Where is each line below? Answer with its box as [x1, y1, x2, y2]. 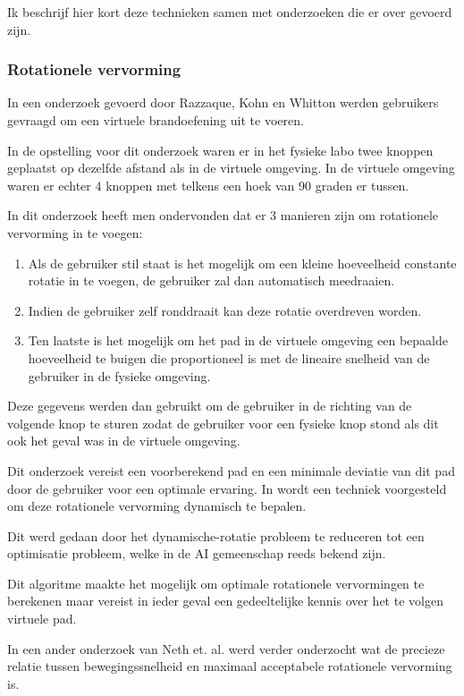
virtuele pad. [7, 609, 77, 628]
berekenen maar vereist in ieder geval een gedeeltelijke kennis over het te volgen [7, 591, 443, 610]
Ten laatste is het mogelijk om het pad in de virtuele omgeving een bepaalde [28, 331, 448, 350]
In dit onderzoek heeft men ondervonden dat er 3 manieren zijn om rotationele [7, 206, 439, 225]
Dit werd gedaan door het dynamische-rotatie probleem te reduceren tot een [7, 526, 425, 545]
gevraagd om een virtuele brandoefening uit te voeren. [7, 111, 304, 129]
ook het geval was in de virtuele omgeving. [7, 431, 240, 450]
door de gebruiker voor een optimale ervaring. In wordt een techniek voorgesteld [7, 479, 447, 497]
